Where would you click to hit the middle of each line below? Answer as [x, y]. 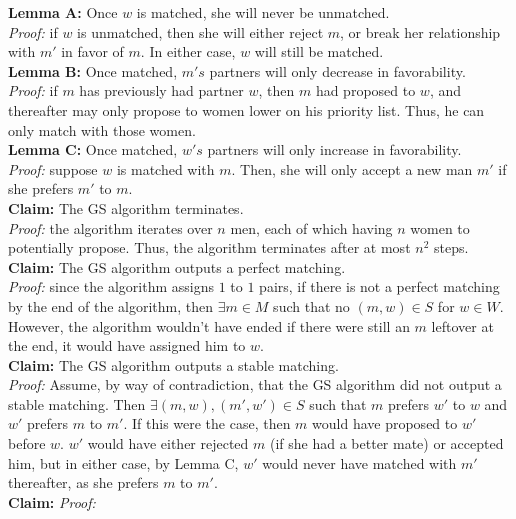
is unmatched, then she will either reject [200, 31]
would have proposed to [385, 423]
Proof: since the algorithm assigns [111, 286]
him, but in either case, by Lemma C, [123, 462]
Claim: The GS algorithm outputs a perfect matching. [177, 266]
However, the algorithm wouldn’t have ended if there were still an [209, 325]
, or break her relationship [420, 31]
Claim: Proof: [52, 501]
